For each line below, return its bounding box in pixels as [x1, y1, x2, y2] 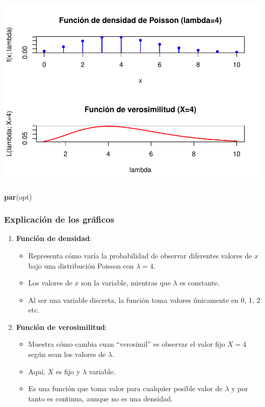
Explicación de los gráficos [4, 213, 115, 226]
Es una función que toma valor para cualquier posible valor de [28, 383, 223, 394]
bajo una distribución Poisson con [28, 260, 134, 271]
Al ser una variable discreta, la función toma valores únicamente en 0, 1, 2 [28, 294, 260, 305]
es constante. [179, 277, 220, 288]
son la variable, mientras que [81, 277, 171, 288]
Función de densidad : [16, 233, 92, 244]
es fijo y [56, 366, 81, 376]
